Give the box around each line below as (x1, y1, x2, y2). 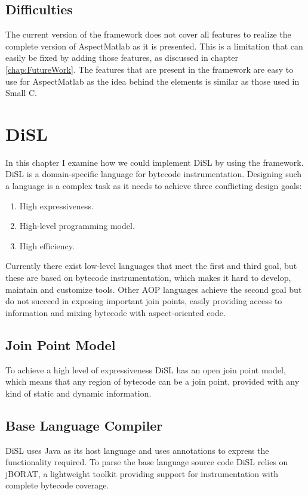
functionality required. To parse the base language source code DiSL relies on (5, 456, 288, 468)
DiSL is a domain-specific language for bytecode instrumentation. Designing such (5, 168, 302, 180)
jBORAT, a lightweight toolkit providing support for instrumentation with (5, 467, 278, 479)
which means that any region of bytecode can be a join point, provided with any (5, 375, 300, 388)
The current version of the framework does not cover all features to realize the (5, 28, 291, 41)
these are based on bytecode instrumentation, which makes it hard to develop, (5, 271, 291, 284)
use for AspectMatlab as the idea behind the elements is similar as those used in (5, 75, 300, 87)
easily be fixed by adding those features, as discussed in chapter (5, 51, 238, 64)
